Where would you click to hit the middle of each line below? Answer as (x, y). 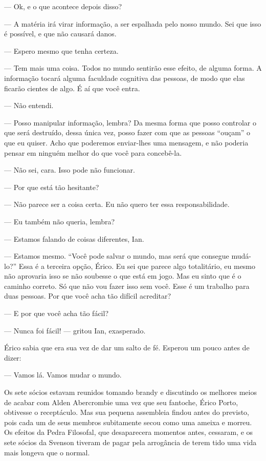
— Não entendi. (29, 105)
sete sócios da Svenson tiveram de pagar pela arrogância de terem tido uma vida (130, 442)
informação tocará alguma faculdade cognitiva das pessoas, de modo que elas (125, 78)
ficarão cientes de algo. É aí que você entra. (72, 88)
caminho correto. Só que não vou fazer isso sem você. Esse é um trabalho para (127, 286)
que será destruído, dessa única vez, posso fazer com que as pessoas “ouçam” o (127, 132)
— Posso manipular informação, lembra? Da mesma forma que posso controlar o (130, 122)
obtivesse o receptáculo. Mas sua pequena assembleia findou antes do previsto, (127, 412)
